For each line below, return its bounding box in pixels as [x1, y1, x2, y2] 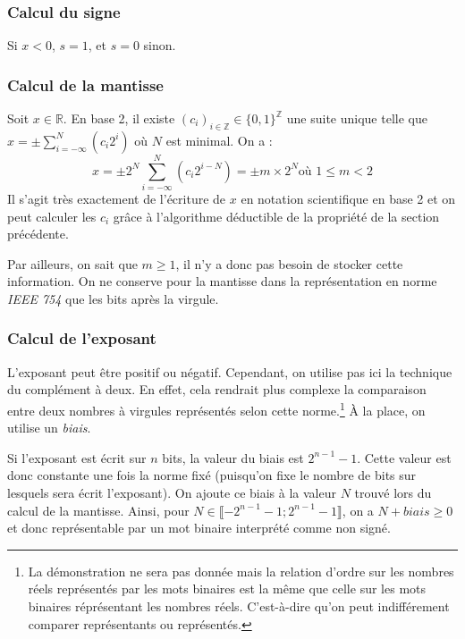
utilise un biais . [7, 418, 91, 437]
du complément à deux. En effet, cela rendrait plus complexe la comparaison [7, 380, 427, 399]
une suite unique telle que [286, 109, 427, 128]
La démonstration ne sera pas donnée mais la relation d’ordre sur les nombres [28, 561, 454, 580]
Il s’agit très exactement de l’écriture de [7, 189, 226, 207]
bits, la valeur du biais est [162, 448, 304, 467]
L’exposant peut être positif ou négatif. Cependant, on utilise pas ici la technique [7, 362, 452, 381]
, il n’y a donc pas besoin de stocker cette [175, 254, 403, 273]
